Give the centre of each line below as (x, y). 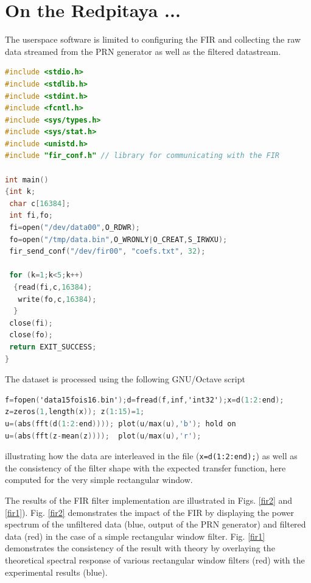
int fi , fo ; (31, 216)
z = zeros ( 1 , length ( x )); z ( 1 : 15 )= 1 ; (75, 412)
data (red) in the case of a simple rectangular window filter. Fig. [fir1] (135, 536)
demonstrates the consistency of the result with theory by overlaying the (140, 548)
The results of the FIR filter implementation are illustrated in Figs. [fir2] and (149, 500)
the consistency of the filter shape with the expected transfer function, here (145, 467)
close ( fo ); (31, 335)
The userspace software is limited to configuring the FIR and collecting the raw (153, 39)
